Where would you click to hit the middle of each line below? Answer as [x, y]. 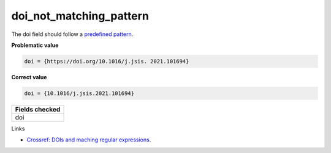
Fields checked [38, 109]
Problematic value [35, 45]
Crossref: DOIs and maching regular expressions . [89, 140]
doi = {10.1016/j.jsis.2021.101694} [79, 93]
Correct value [29, 77]
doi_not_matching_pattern [80, 16]
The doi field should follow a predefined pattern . [72, 34]
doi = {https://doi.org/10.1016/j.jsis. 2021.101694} [107, 61]
